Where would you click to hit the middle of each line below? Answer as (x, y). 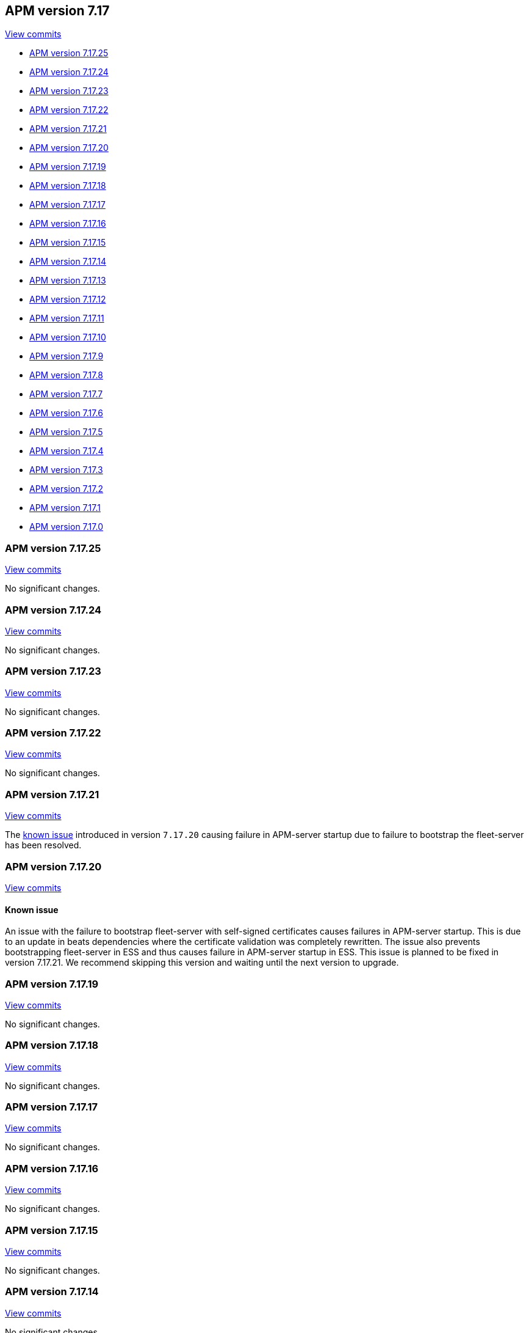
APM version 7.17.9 (67, 356)
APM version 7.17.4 (67, 451)
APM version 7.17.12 (68, 299)
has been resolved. (43, 845)
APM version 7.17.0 (66, 527)
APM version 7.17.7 (66, 394)
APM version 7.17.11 (67, 318)
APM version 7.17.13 (68, 281)
